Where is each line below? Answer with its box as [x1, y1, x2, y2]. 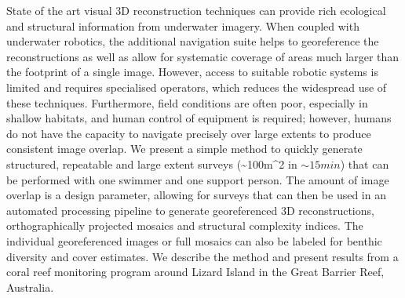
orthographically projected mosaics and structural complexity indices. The [6, 217, 363, 234]
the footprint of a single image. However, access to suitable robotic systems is [6, 64, 378, 80]
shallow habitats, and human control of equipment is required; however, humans [6, 110, 392, 126]
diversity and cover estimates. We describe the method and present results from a [6, 248, 399, 264]
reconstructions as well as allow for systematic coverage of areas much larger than [6, 48, 400, 64]
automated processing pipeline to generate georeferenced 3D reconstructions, [6, 202, 374, 218]
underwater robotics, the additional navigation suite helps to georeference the [6, 33, 379, 49]
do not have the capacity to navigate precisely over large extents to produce [6, 125, 371, 141]
